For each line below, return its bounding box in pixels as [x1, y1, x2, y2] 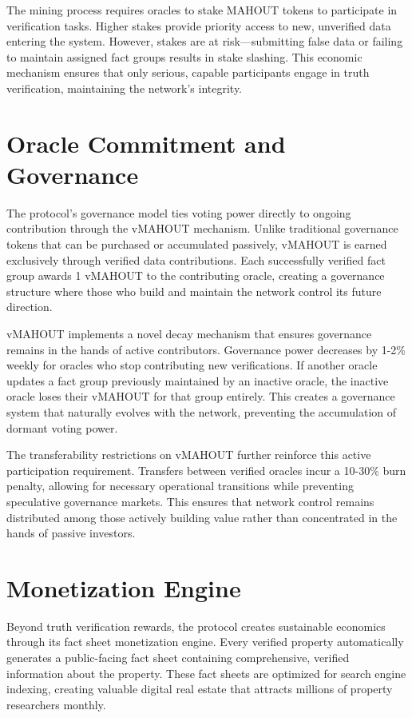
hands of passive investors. [6, 525, 136, 541]
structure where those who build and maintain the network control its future [6, 282, 382, 299]
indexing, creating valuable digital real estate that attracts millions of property [6, 680, 393, 697]
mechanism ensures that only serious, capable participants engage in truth [6, 64, 370, 81]
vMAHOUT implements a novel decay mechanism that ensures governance [6, 325, 372, 342]
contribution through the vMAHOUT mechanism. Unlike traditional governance [6, 220, 398, 237]
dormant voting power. [6, 419, 118, 436]
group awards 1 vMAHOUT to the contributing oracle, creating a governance [6, 267, 385, 284]
